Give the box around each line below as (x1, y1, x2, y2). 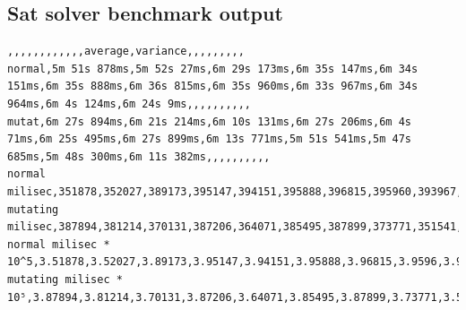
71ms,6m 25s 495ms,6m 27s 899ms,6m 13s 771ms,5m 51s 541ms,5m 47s (7, 133, 412, 146)
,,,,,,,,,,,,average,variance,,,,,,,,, (7, 45, 245, 58)
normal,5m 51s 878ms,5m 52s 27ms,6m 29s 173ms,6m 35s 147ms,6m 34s (7, 62, 419, 75)
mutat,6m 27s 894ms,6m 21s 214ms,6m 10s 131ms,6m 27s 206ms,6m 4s (7, 115, 412, 128)
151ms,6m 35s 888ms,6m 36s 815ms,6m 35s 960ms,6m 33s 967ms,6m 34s (7, 80, 419, 93)
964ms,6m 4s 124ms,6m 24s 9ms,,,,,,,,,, (7, 97, 252, 110)
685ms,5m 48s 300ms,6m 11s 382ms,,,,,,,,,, (7, 150, 271, 163)
